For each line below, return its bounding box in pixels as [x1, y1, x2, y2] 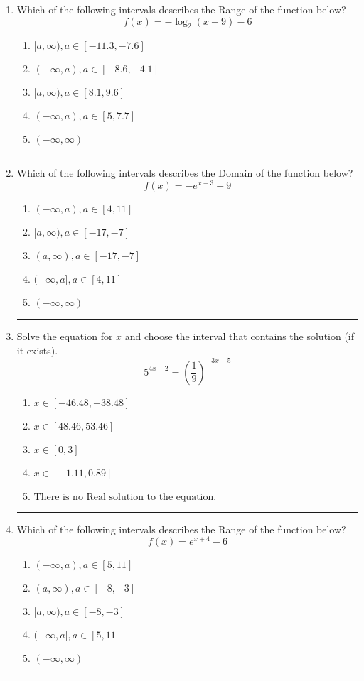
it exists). [16, 342, 58, 357]
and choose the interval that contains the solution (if [124, 329, 355, 344]
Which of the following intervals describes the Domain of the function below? [16, 165, 353, 180]
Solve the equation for [16, 329, 113, 344]
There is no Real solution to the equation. [33, 491, 217, 502]
